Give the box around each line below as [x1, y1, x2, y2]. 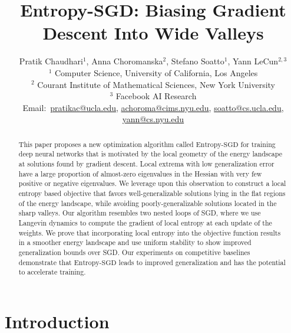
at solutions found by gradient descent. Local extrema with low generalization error [18, 158, 275, 168]
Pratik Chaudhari [19, 55, 83, 67]
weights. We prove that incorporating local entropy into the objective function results [18, 227, 281, 237]
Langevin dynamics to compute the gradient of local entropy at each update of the [18, 217, 272, 227]
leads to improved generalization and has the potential [118, 257, 286, 267]
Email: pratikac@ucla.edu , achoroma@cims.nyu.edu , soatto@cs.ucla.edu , [22, 101, 284, 113]
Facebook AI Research [115, 90, 197, 102]
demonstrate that [18, 257, 72, 267]
